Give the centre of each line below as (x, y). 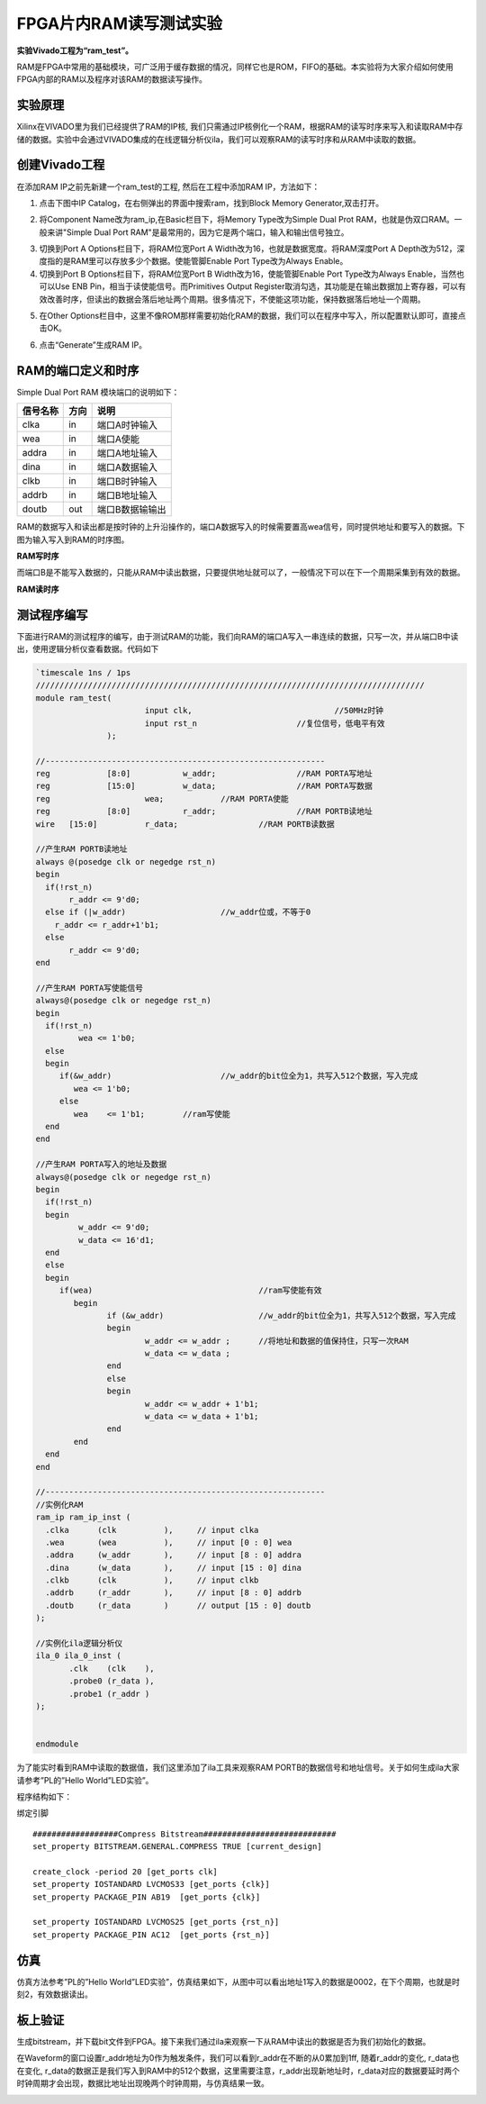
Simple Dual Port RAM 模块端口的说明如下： (98, 392)
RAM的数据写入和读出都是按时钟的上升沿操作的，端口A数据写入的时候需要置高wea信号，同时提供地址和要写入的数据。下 (241, 527)
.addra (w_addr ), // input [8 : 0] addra (173, 1555)
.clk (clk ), (112, 1668)
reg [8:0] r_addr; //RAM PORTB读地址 (204, 812)
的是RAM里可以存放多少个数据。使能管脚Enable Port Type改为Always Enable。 (201, 261)
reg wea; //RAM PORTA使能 (162, 798)
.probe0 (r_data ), (112, 1681)
